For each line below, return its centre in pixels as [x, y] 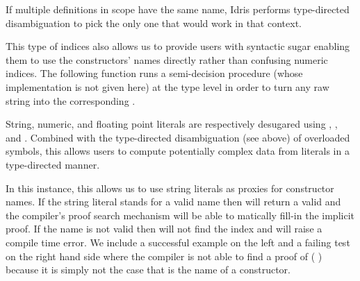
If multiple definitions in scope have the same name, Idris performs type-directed [178, 9]
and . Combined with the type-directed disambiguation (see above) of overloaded [178, 137]
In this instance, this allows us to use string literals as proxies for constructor [170, 188]
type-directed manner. [53, 164]
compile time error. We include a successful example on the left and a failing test [178, 242]
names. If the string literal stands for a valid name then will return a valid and [173, 202]
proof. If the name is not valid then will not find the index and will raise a [164, 229]
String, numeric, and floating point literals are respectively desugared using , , [172, 124]
